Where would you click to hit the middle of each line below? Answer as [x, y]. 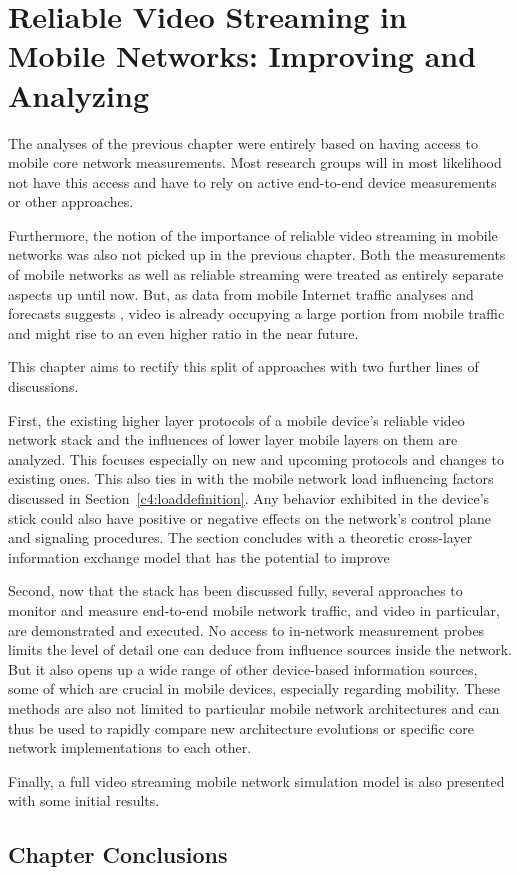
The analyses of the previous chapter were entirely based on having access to [243, 142]
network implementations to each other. [130, 747]
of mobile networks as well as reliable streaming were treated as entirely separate [256, 274]
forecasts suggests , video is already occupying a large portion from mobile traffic [256, 313]
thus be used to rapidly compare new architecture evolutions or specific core [241, 727]
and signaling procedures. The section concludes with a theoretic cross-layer [240, 537]
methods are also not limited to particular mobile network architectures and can [254, 707]
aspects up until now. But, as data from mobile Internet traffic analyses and [241, 293]
